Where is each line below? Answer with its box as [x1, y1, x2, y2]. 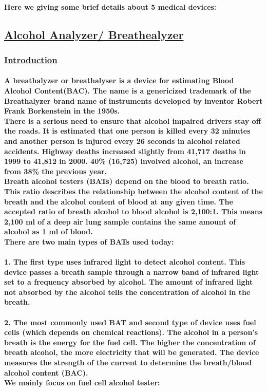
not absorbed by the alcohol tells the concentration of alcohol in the [4, 286, 251, 297]
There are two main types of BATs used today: [4, 236, 174, 247]
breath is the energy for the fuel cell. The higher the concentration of [4, 337, 256, 347]
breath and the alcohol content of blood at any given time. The [4, 196, 233, 207]
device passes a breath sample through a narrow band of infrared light [4, 266, 259, 277]
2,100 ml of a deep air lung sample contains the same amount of [4, 216, 236, 227]
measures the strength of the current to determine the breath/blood [4, 357, 252, 368]
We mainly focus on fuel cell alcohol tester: [4, 377, 160, 388]
